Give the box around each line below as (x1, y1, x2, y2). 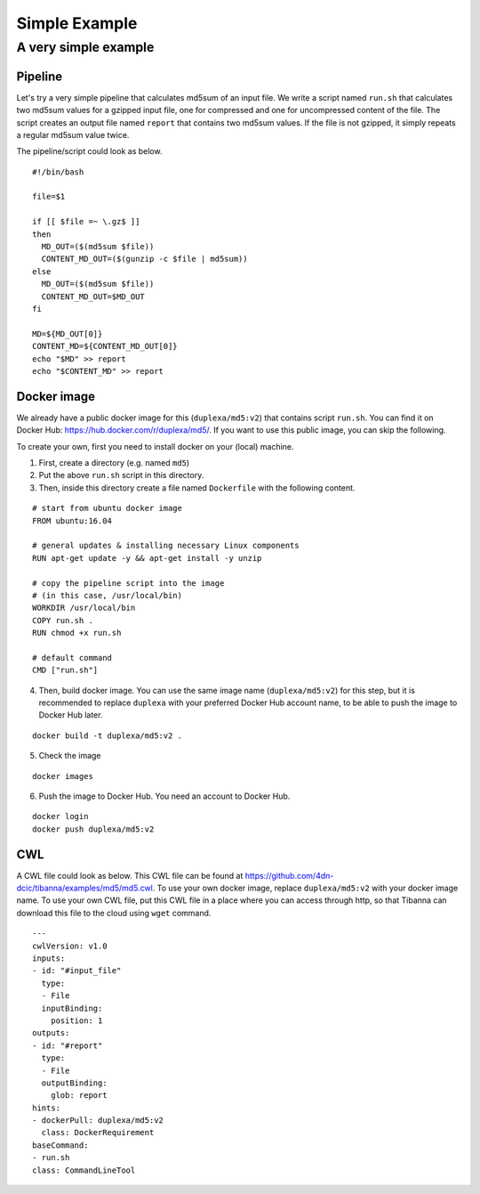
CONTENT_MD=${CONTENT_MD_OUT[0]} (32, 341, 178, 352)
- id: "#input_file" (32, 966, 122, 976)
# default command (32, 653, 113, 662)
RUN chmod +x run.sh (32, 628, 122, 638)
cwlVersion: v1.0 (32, 940, 108, 951)
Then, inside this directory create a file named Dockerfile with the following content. (38, 482, 356, 493)
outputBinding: (41, 1077, 108, 1088)
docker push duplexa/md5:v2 (32, 824, 155, 834)
